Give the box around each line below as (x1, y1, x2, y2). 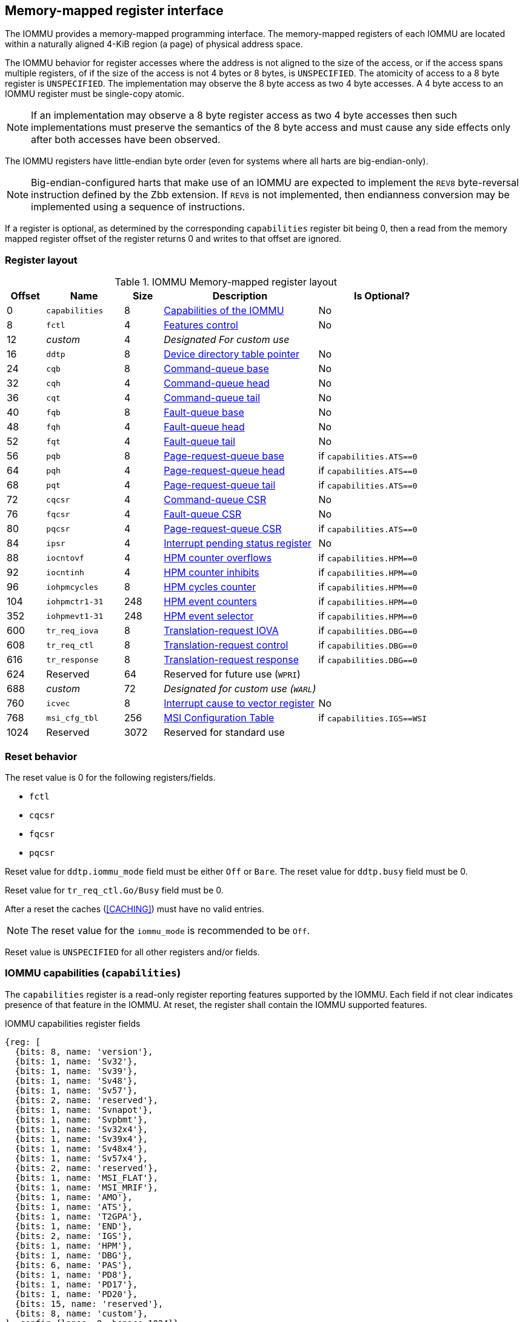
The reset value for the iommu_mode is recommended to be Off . (31, 924, 310, 936)
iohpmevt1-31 (46, 611, 104, 621)
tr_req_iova (46, 626, 99, 635)
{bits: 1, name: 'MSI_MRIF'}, (15, 1182, 158, 1192)
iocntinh (46, 567, 84, 577)
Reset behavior (5, 750, 78, 763)
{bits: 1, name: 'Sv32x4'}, (15, 1124, 148, 1134)
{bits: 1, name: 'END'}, (15, 1221, 133, 1231)
